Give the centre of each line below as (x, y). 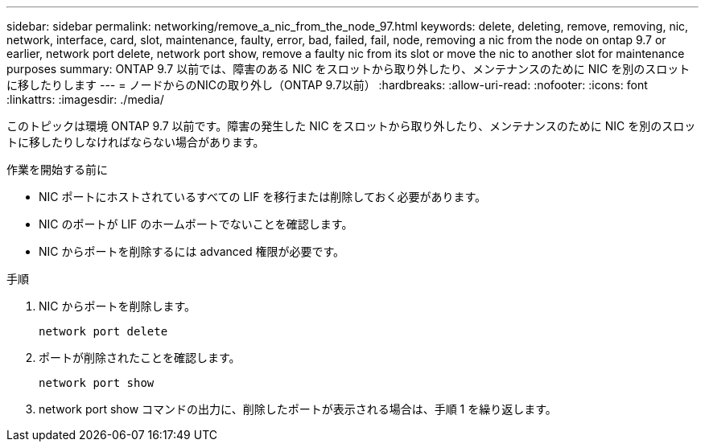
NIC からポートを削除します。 (117, 306)
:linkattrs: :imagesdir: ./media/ (85, 99)
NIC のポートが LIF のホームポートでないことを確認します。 (196, 224)
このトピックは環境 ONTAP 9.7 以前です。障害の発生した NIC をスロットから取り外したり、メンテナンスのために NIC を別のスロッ (351, 126)
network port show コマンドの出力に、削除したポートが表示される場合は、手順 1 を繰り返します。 (298, 409)
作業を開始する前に (57, 169)
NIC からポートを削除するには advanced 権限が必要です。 (192, 251)
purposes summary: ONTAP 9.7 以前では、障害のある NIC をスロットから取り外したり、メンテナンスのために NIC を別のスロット (348, 69)
